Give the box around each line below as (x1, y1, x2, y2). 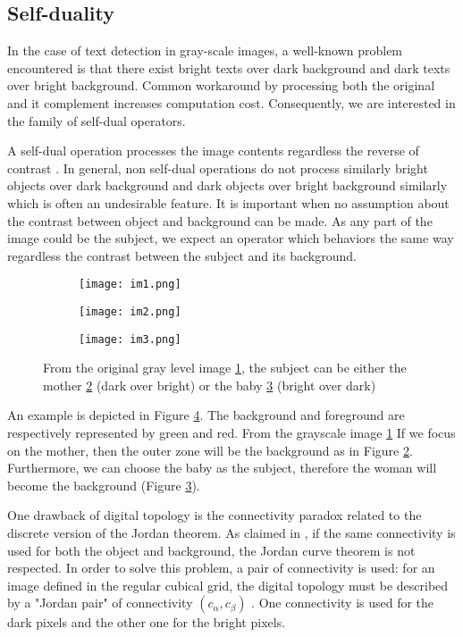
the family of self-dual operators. (7, 111, 186, 130)
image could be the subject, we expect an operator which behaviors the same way (7, 229, 454, 247)
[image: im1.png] (79, 278, 181, 291)
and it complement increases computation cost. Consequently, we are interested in (7, 93, 456, 112)
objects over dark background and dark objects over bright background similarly (7, 176, 448, 195)
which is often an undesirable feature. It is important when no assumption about (7, 193, 450, 212)
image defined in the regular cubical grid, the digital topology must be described (7, 575, 449, 594)
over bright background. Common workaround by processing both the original (7, 76, 435, 95)
